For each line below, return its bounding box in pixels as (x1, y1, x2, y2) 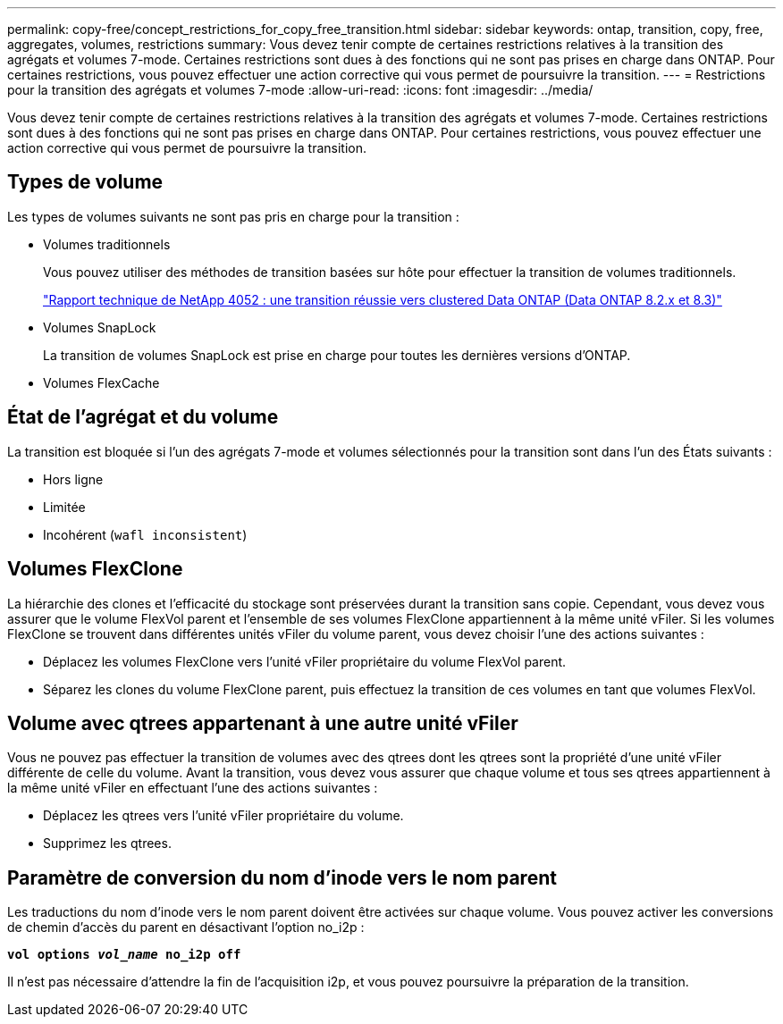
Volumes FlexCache (43, 374, 160, 390)
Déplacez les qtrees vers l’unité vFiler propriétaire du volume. (43, 808, 404, 824)
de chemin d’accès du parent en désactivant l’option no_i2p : (7, 919, 365, 936)
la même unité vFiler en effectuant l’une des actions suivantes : (7, 780, 378, 796)
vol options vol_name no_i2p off (7, 947, 241, 962)
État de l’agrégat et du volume (7, 406, 279, 429)
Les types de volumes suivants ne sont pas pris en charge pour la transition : (7, 208, 459, 224)
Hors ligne (43, 471, 104, 487)
